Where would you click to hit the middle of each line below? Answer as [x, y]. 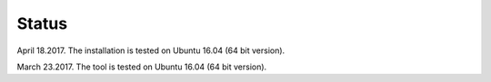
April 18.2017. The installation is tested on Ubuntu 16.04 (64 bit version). [151, 50]
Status [42, 23]
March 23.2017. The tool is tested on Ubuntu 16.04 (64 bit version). [142, 67]
